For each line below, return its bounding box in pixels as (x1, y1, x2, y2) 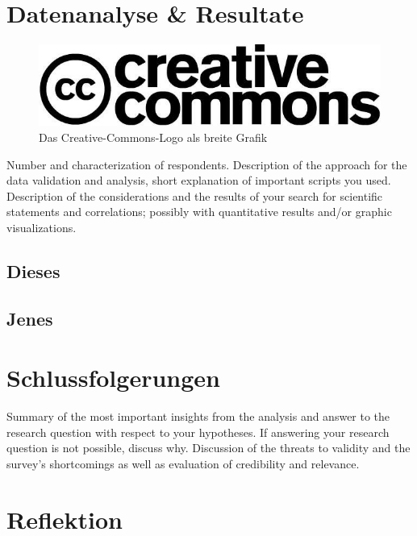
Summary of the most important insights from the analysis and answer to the (6, 408, 390, 425)
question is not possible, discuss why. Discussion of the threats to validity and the (6, 439, 411, 456)
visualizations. (6, 218, 77, 235)
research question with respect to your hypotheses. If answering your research (6, 423, 390, 440)
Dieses (6, 258, 60, 283)
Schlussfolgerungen (6, 361, 220, 394)
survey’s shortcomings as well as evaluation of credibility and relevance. (6, 455, 360, 472)
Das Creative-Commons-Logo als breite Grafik (39, 128, 268, 145)
